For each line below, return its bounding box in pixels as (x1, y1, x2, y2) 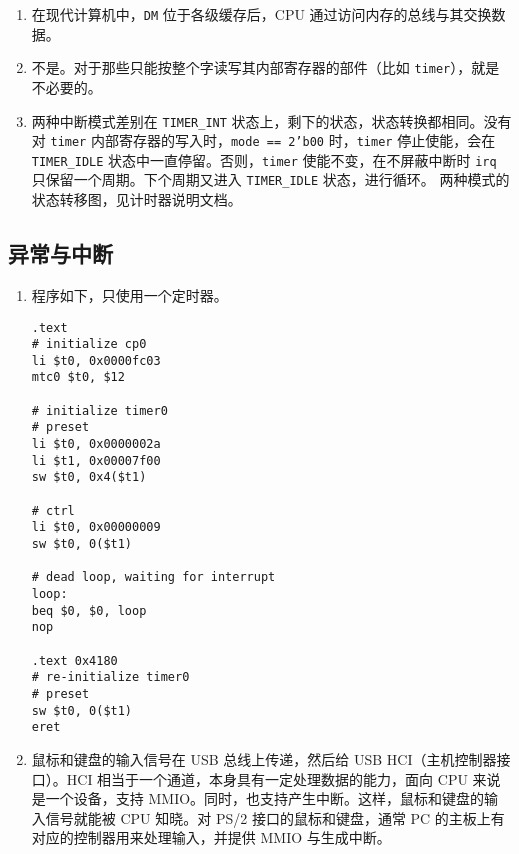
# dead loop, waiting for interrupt (31, 570, 276, 585)
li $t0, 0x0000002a (31, 437, 161, 452)
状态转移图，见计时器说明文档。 (31, 189, 242, 210)
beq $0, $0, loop (31, 603, 147, 618)
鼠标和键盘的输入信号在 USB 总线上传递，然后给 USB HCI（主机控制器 (31, 748, 497, 769)
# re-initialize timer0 (31, 670, 190, 685)
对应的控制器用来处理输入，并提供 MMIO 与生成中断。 (31, 827, 391, 848)
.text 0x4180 (31, 653, 118, 668)
